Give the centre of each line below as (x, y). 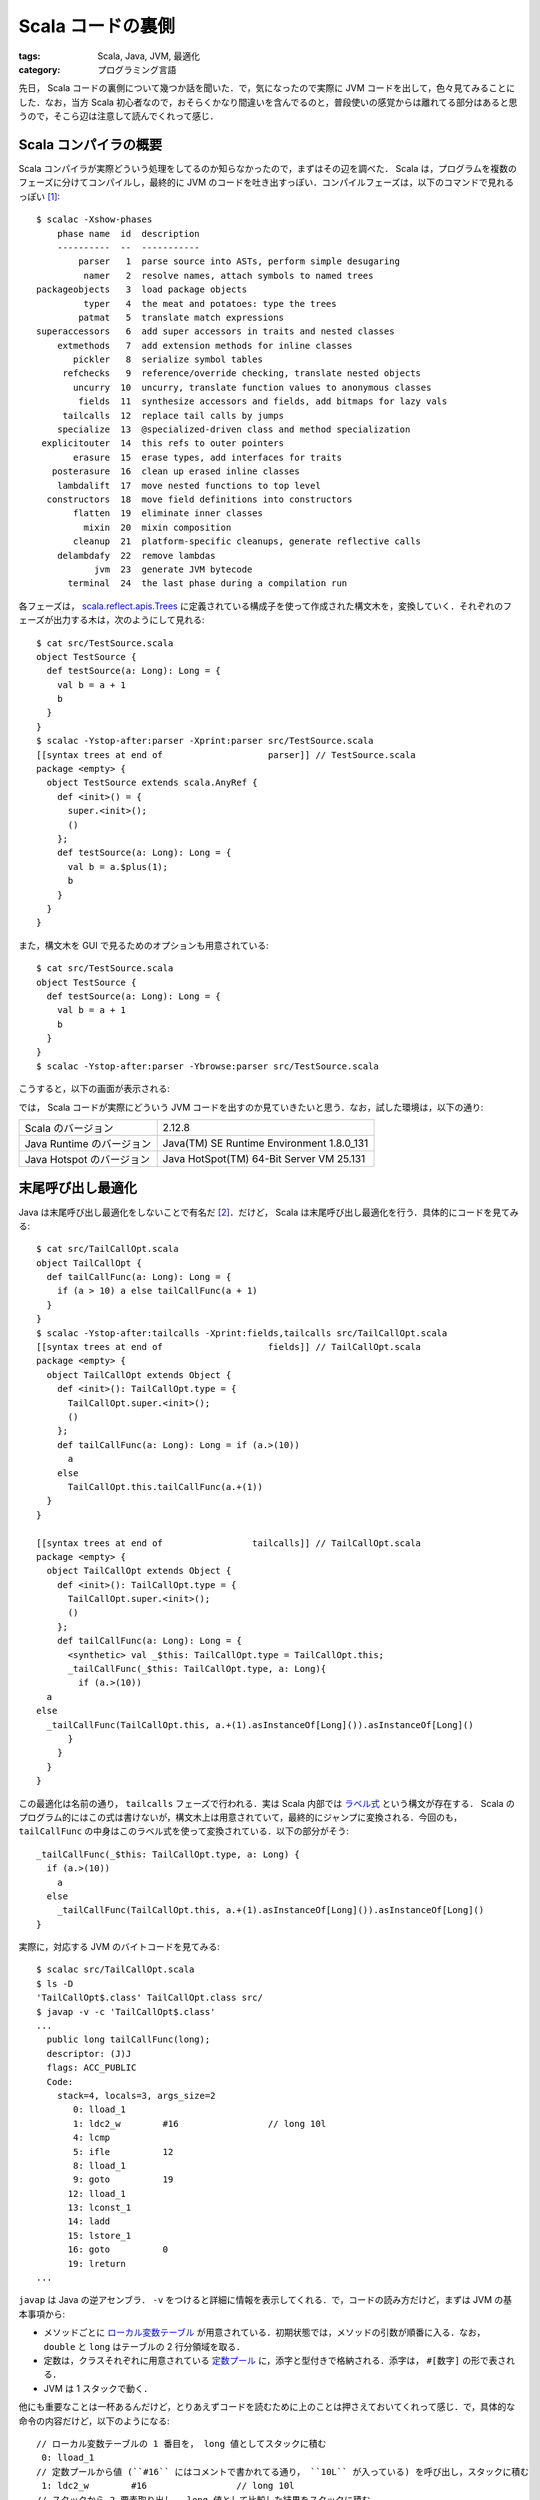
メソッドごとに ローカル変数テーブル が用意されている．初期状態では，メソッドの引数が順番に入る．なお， (264, 2332)
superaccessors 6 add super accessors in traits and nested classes (215, 331)
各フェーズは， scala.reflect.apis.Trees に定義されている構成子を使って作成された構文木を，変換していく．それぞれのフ (265, 606)
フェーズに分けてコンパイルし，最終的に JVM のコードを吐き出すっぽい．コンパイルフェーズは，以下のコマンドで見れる (266, 182)
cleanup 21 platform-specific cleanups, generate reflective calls (247, 541)
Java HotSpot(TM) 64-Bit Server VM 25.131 (264, 1159)
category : (39, 69)
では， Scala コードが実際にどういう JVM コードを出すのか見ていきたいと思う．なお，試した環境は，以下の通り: (251, 1107)
